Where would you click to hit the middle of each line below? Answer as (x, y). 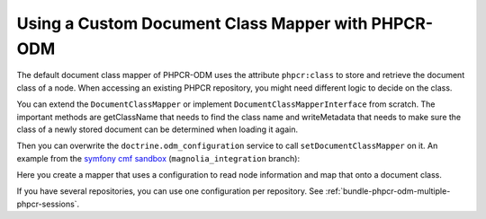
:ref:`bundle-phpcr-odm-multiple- (388, 191)
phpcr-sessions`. (48, 204)
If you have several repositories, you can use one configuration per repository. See (170, 191)
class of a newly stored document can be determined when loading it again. (157, 129)
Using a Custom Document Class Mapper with (192, 23)
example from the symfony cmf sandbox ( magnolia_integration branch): (158, 158)
